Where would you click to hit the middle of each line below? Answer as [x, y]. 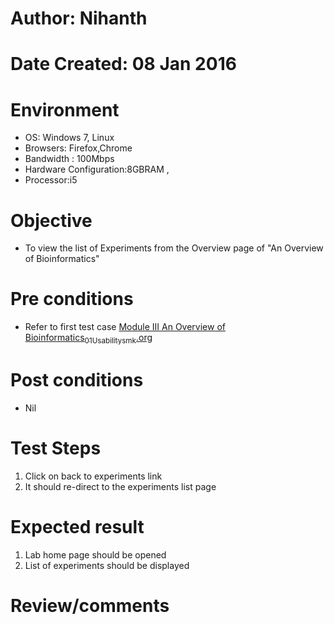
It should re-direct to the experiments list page [120, 486]
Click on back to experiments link [93, 476]
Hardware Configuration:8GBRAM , [97, 169]
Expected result [77, 527]
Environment [65, 109]
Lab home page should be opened [95, 554]
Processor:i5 [51, 180]
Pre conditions [72, 299]
